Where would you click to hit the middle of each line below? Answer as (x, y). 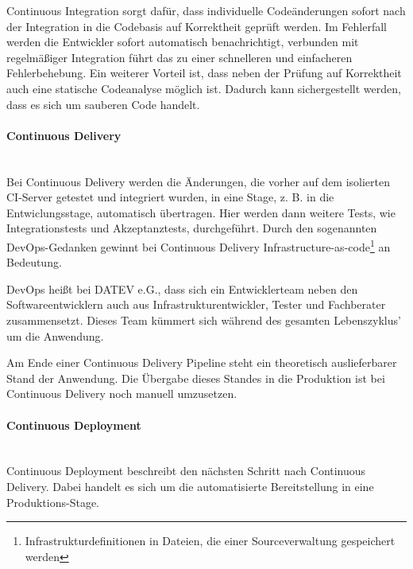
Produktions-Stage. (53, 502)
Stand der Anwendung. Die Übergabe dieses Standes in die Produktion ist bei (196, 378)
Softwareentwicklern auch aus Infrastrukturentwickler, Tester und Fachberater (196, 304)
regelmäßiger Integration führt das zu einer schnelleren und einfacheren (179, 57)
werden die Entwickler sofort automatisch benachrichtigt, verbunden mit (183, 42)
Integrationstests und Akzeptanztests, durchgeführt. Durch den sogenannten (192, 228)
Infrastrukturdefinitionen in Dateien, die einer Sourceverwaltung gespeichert (210, 541)
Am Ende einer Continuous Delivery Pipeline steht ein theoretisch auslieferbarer (202, 362)
